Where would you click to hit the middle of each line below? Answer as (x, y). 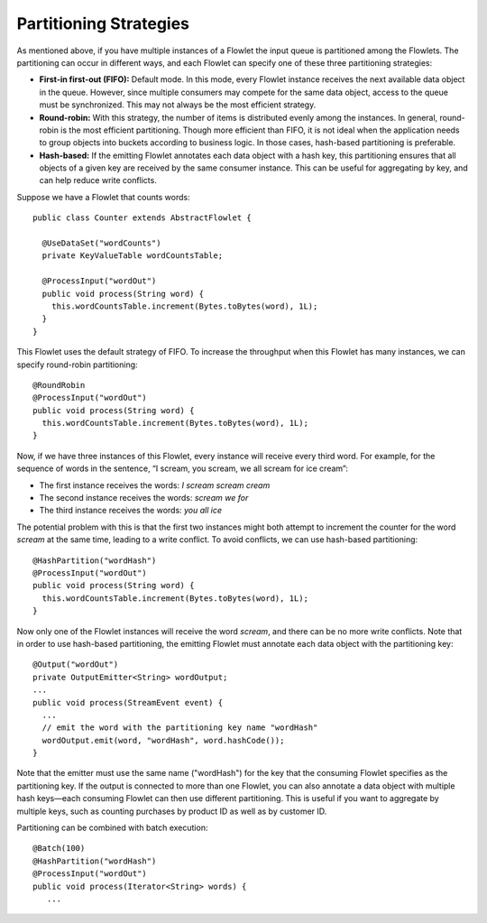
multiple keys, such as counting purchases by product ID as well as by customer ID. (172, 811)
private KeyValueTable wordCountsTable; (133, 256)
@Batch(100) (59, 849)
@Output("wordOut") (76, 665)
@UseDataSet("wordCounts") (101, 243)
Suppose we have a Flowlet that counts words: (103, 197)
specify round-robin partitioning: (78, 365)
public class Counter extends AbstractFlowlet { (142, 218)
